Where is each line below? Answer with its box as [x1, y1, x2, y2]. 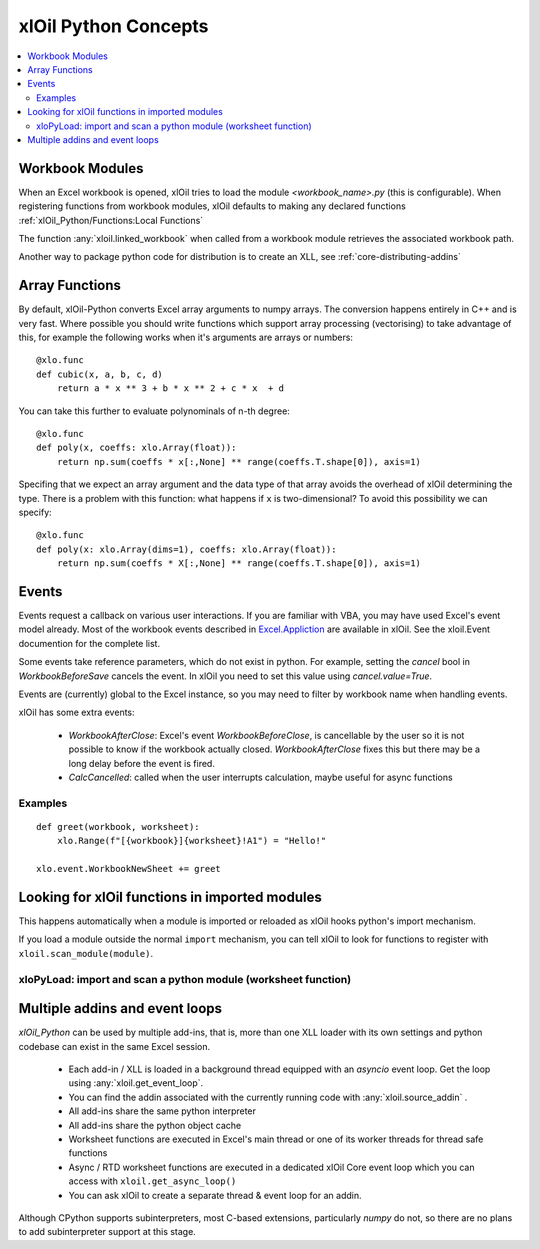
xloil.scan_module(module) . [18, 947, 154, 959]
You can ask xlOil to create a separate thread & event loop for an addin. [68, 1189, 362, 1201]
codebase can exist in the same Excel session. [18, 1040, 211, 1052]
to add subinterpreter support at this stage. [18, 1226, 197, 1238]
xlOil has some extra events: [18, 706, 135, 719]
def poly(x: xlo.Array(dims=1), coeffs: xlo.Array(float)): [36, 543, 337, 555]
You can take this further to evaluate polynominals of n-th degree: [18, 405, 290, 417]
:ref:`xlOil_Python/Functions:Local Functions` [18, 214, 204, 226]
